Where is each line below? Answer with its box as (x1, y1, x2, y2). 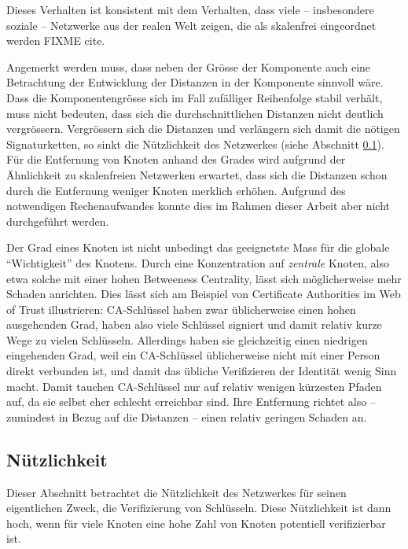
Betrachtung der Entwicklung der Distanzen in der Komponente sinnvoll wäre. (6, 74, 384, 90)
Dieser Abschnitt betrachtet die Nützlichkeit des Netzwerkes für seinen (6, 484, 347, 500)
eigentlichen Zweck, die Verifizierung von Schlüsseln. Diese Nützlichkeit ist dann (6, 499, 391, 516)
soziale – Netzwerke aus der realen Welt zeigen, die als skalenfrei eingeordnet (6, 17, 377, 33)
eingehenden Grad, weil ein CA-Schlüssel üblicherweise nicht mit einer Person (6, 347, 380, 363)
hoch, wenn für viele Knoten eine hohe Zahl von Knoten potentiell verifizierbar (6, 514, 386, 531)
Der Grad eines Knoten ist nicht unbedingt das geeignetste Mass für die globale (6, 239, 390, 256)
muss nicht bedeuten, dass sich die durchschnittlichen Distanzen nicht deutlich (6, 105, 384, 121)
